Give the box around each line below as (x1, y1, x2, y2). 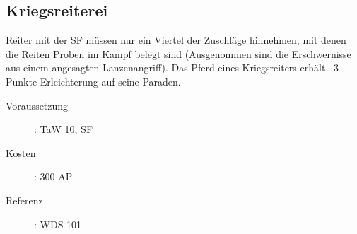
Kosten (6, 145, 36, 160)
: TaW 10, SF (34, 122, 93, 136)
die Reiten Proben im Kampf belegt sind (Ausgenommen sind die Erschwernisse (6, 46, 351, 61)
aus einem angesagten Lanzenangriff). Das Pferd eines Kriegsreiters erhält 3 (6, 60, 339, 75)
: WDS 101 (34, 216, 82, 231)
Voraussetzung (6, 98, 69, 112)
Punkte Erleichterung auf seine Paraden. (6, 74, 181, 88)
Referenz (6, 192, 43, 207)
